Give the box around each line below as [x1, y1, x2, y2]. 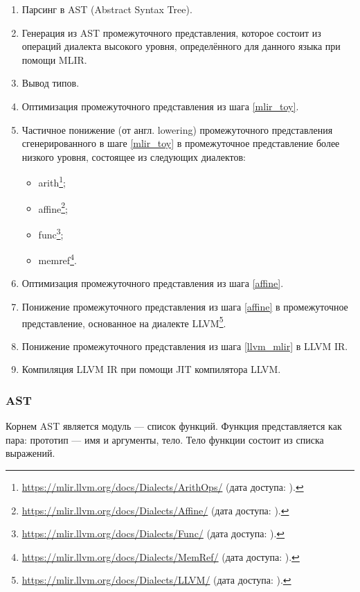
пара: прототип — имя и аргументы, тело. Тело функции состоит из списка [6, 432, 324, 446]
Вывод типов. [21, 76, 80, 90]
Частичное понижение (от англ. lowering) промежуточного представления [21, 122, 333, 137]
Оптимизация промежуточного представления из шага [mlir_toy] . [21, 98, 299, 113]
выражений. [6, 446, 55, 460]
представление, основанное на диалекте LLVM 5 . [21, 313, 226, 330]
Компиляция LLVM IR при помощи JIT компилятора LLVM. [21, 362, 281, 376]
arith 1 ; [38, 173, 66, 189]
